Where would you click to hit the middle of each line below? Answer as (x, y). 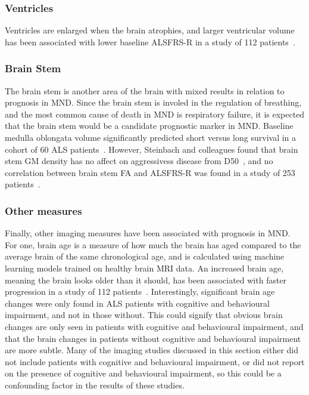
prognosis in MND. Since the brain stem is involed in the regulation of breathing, (153, 102)
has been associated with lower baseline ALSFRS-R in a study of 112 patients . (150, 41)
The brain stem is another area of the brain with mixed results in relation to (145, 90)
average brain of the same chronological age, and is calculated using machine (145, 256)
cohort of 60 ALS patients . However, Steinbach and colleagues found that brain (152, 149)
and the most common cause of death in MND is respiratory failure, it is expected (155, 114)
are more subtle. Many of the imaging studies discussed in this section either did (152, 350)
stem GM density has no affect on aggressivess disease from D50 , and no (139, 161)
